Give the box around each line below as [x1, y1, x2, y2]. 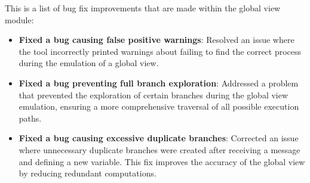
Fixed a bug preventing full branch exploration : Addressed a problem [19, 76, 299, 89]
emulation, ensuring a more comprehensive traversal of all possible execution [19, 100, 299, 113]
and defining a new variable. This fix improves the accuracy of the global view [19, 155, 305, 168]
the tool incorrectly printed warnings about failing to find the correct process [19, 45, 302, 57]
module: [5, 13, 34, 26]
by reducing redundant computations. [19, 167, 156, 179]
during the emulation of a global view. [19, 57, 159, 69]
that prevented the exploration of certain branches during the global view [19, 88, 288, 101]
